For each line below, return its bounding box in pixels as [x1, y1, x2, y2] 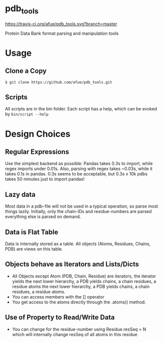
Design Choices [5, 128, 71, 139]
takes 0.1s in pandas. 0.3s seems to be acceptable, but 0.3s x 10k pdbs [5, 171, 148, 177]
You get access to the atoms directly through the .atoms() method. [12, 299, 146, 305]
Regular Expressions [5, 148, 69, 156]
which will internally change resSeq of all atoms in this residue [12, 331, 138, 337]
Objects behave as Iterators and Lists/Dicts [5, 260, 139, 269]
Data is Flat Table [5, 228, 59, 236]
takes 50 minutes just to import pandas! [5, 176, 85, 182]
